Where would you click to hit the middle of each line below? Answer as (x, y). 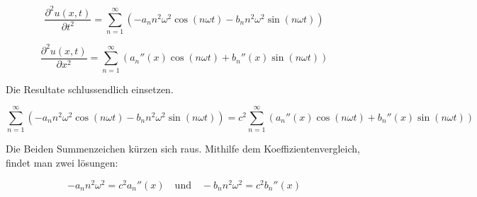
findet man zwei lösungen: (62, 162)
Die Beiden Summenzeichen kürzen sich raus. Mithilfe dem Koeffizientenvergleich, (183, 149)
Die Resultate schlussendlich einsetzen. (90, 89)
